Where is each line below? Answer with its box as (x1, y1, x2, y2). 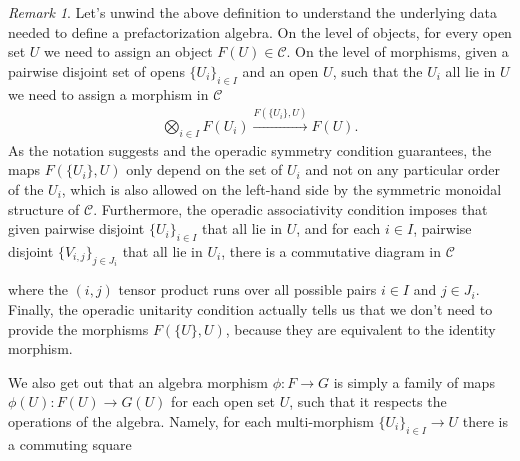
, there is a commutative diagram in (221, 240, 442, 261)
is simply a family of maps (333, 371, 495, 392)
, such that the (332, 60, 423, 81)
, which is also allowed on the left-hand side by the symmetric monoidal (61, 178, 502, 199)
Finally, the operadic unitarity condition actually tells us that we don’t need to (8, 299, 493, 319)
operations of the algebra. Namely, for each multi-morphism (8, 410, 374, 431)
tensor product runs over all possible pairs (118, 279, 377, 300)
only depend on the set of (126, 159, 283, 180)
